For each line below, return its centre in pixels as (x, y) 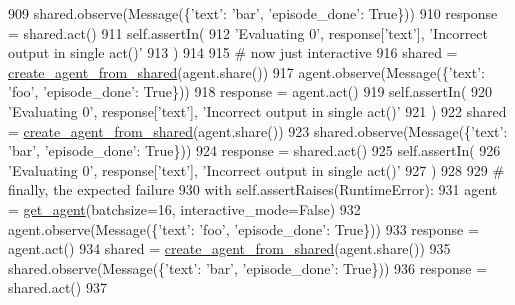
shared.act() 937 (57, 287)
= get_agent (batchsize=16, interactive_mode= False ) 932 (184, 208)
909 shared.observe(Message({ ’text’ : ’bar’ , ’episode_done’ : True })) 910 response (253, 13)
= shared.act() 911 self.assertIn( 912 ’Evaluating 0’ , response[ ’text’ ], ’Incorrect (248, 32)
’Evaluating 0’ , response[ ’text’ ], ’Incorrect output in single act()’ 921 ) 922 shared (257, 110)
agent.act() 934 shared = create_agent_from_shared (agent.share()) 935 (229, 248)
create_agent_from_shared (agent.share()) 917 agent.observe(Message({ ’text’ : (246, 71)
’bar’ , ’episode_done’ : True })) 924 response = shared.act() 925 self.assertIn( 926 (254, 150)
